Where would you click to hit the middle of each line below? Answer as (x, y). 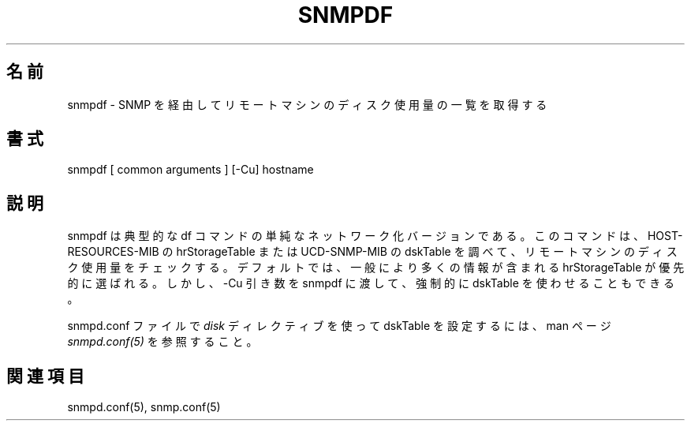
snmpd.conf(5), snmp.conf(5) (144, 407)
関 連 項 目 (45, 376)
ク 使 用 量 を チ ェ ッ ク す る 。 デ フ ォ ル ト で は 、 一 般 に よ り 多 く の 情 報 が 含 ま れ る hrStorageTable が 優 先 (376, 268)
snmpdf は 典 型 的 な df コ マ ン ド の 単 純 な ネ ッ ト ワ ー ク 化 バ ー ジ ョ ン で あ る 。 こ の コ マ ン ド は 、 (356, 236)
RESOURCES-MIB (113, 252)
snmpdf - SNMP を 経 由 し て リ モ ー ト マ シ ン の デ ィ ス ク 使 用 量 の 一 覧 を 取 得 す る (307, 104)
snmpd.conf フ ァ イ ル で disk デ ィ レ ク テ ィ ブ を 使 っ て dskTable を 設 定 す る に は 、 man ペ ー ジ (339, 326)
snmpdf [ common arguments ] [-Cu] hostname (190, 170)
